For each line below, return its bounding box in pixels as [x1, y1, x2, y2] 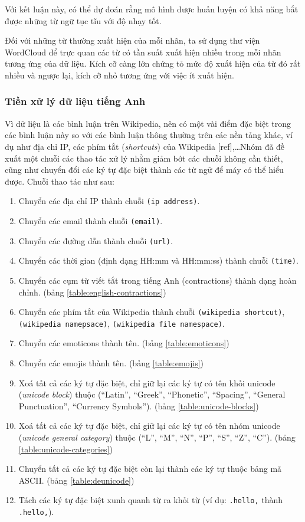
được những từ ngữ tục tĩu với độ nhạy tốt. [5, 14, 162, 27]
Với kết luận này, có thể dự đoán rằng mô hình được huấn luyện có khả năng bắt [5, 3, 299, 15]
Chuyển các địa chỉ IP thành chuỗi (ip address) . [18, 195, 200, 207]
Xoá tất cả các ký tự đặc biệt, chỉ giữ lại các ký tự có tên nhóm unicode [18, 419, 280, 432]
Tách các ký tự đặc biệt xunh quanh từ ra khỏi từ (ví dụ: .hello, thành [18, 494, 283, 506]
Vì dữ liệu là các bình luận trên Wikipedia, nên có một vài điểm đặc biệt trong [5, 117, 291, 129]
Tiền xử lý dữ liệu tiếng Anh [5, 94, 146, 109]
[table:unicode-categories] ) [18, 442, 113, 455]
